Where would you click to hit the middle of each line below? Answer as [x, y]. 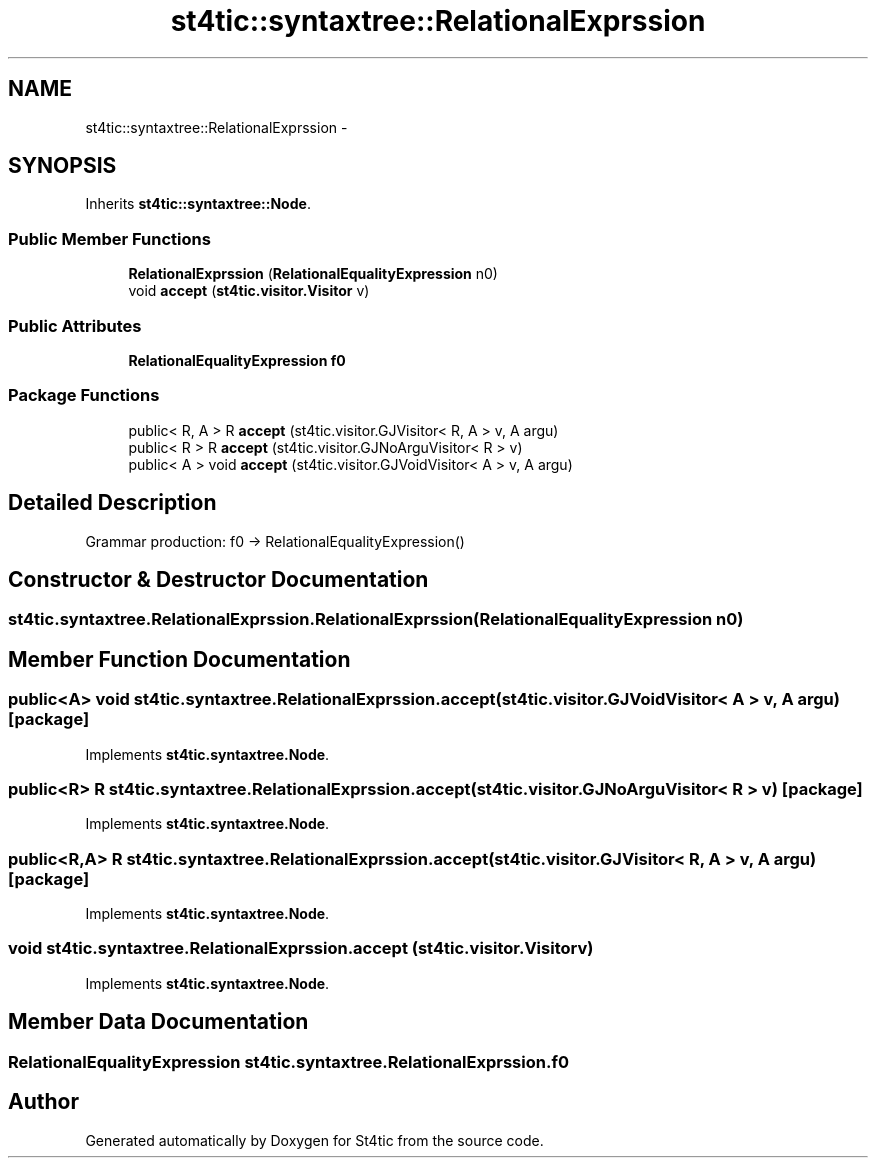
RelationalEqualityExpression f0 [237, 360]
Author [43, 1102]
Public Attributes [75, 325]
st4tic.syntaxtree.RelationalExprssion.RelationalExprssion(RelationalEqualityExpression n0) [376, 619]
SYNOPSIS [62, 166]
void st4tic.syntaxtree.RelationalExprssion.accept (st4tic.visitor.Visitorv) [301, 948]
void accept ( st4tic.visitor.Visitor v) [249, 291]
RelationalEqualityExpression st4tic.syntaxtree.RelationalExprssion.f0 [288, 1061]
